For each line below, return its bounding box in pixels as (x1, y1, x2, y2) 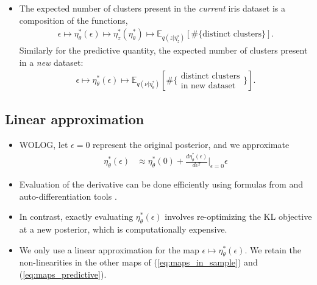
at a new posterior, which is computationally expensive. (19, 223, 227, 236)
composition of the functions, (19, 13, 128, 26)
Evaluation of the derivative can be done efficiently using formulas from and (19, 178, 304, 191)
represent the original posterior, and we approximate (93, 138, 290, 150)
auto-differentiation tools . (19, 189, 117, 202)
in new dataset (180, 82, 236, 91)
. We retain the (244, 243, 301, 256)
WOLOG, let (19, 138, 68, 150)
